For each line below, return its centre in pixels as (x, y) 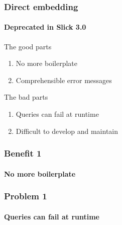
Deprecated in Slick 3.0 (45, 27)
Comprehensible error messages (64, 80)
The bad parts (26, 97)
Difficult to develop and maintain (67, 131)
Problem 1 (26, 196)
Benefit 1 (23, 153)
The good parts (28, 46)
